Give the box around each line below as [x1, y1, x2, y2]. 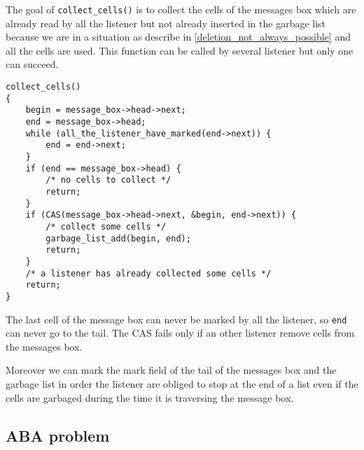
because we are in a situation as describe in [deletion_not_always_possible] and [6, 29, 351, 44]
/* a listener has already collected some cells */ [25, 268, 272, 279]
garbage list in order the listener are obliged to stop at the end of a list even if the [6, 376, 358, 391]
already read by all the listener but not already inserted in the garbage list [6, 15, 326, 30]
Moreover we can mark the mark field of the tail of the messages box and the [6, 363, 337, 377]
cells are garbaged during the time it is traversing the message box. [6, 390, 294, 405]
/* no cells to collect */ [45, 175, 171, 185]
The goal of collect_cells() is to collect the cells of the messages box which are [6, 2, 356, 16]
